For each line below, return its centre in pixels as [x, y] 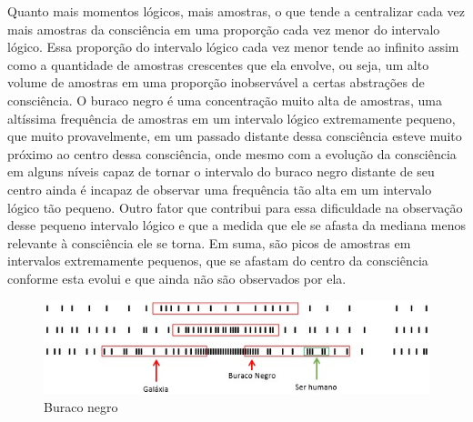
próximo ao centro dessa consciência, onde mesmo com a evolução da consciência [232, 153]
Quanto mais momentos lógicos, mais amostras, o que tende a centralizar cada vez [236, 11]
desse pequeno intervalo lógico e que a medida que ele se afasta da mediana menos [236, 225]
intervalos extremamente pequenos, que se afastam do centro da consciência [218, 261]
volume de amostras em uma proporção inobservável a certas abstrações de [216, 82]
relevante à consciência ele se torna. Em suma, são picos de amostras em [209, 242]
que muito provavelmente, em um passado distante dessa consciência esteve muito [235, 136]
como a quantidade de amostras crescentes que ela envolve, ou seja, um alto [218, 64]
